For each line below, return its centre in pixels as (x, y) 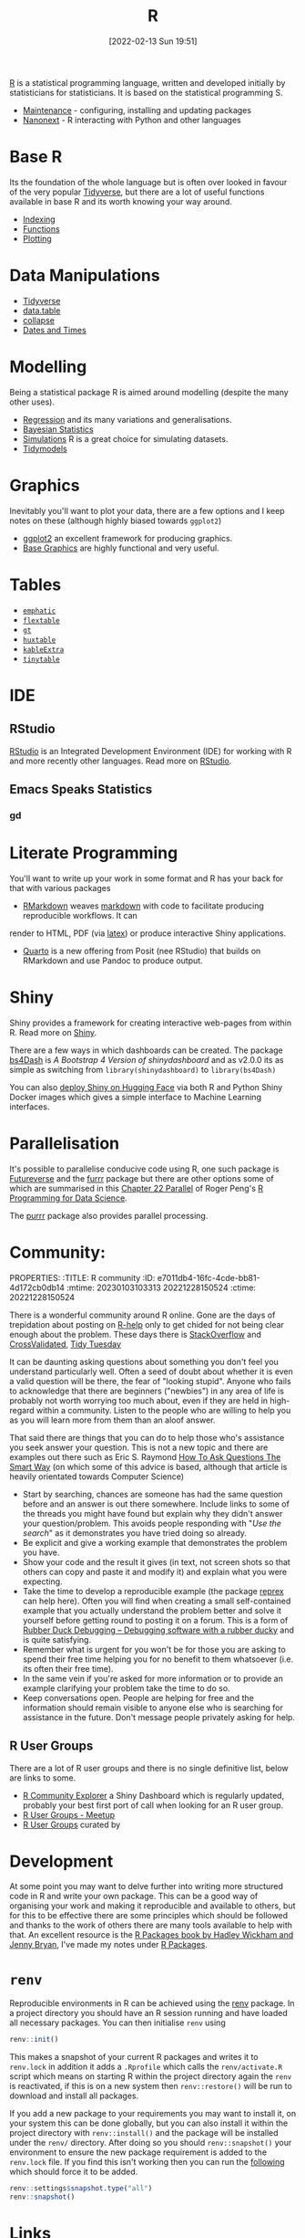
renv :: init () (34, 2040)
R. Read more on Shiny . (53, 1032)
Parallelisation (65, 1143)
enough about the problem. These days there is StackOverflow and (136, 1334)
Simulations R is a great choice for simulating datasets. (125, 438)
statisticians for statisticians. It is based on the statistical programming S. (146, 92)
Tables (36, 584)
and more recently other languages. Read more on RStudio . (121, 761)
